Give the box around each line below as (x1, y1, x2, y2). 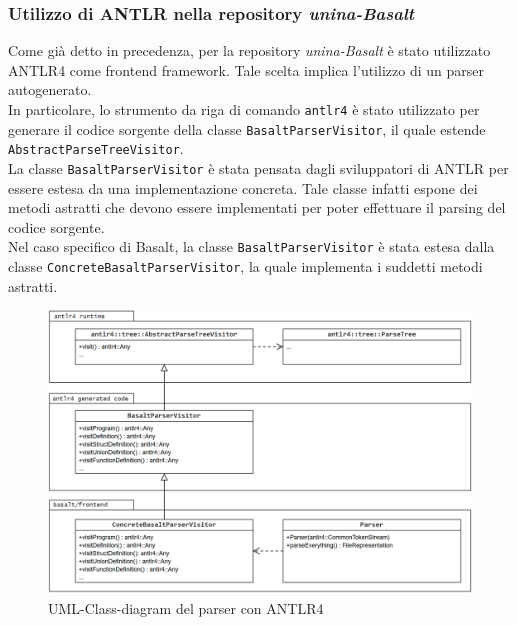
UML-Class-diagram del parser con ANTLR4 (48, 597, 324, 618)
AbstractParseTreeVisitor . (8, 138, 184, 159)
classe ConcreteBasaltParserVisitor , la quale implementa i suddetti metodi (8, 256, 483, 277)
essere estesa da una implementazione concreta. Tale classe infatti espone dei (8, 177, 478, 198)
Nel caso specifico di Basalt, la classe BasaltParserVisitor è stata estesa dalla (8, 236, 495, 257)
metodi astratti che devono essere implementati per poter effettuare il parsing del (8, 197, 506, 218)
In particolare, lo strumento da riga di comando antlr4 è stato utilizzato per (8, 99, 480, 119)
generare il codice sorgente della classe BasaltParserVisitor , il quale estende (8, 118, 486, 139)
